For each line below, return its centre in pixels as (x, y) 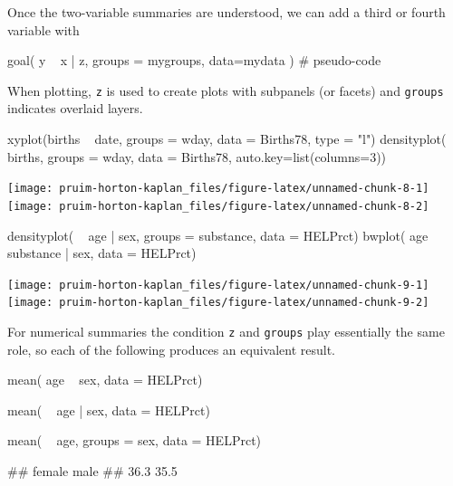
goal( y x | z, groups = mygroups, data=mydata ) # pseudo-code (194, 60)
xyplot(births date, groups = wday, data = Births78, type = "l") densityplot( (227, 139)
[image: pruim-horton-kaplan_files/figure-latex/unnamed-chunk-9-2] (218, 303)
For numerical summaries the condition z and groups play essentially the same (226, 332)
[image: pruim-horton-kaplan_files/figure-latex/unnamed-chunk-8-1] (218, 189)
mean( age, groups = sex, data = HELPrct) (135, 440)
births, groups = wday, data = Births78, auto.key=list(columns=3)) (197, 156)
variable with (43, 29)
